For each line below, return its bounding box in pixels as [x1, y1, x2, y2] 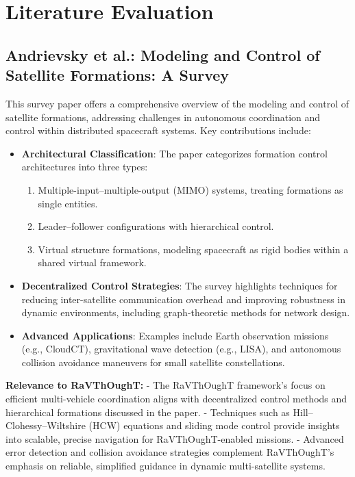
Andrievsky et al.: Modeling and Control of [5, 44, 320, 65]
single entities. [38, 196, 98, 210]
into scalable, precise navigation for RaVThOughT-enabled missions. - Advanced [5, 431, 344, 446]
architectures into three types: [21, 159, 148, 174]
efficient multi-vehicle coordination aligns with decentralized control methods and [5, 391, 347, 406]
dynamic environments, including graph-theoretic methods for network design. [21, 305, 350, 320]
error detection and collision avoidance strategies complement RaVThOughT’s [5, 445, 334, 459]
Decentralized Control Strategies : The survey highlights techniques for [21, 278, 338, 292]
